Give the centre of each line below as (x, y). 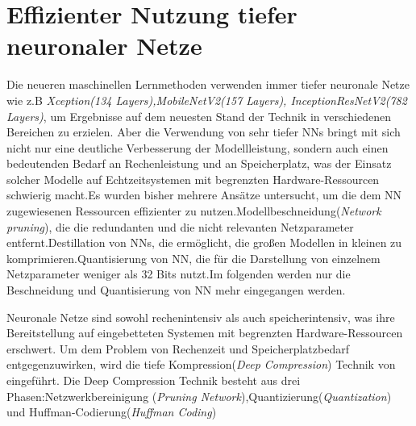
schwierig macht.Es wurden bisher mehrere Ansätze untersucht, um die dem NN (204, 195)
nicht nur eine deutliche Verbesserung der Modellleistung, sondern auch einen (198, 147)
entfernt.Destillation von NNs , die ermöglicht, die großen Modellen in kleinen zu (204, 242)
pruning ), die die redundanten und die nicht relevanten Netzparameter (180, 226)
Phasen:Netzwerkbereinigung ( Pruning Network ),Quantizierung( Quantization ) (199, 396)
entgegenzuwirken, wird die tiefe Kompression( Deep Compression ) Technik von (201, 364)
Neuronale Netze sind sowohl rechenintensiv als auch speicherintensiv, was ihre (201, 317)
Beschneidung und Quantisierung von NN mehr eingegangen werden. (176, 290)
